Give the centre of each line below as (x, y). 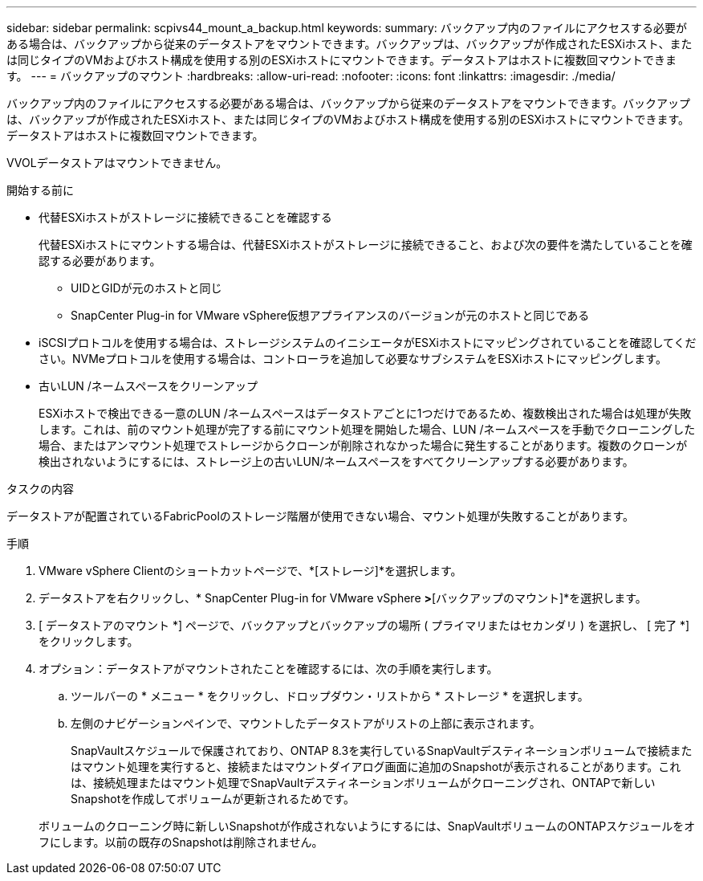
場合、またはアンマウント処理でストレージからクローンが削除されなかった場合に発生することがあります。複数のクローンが (363, 445)
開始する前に (40, 190)
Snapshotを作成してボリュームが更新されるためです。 (213, 799)
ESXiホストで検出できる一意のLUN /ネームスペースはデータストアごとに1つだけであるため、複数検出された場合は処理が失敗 (365, 413)
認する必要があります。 (100, 261)
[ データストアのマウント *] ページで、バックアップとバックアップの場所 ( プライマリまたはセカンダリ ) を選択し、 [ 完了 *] (364, 625)
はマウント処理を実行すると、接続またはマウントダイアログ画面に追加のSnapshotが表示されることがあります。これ (376, 767)
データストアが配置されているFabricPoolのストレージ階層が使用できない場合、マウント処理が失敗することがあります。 (321, 516)
